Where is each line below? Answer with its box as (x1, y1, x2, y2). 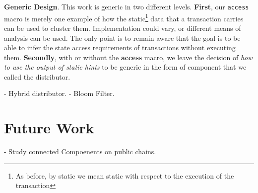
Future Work (4, 117, 94, 138)
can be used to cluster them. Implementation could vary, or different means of (4, 22, 241, 33)
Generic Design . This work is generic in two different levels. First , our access (4, 1, 249, 11)
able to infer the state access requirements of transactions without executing (4, 42, 236, 53)
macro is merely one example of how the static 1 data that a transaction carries (4, 11, 244, 23)
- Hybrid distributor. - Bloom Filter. (4, 88, 115, 98)
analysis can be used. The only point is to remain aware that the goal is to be (4, 32, 241, 43)
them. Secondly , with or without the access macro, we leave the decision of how (4, 52, 253, 62)
